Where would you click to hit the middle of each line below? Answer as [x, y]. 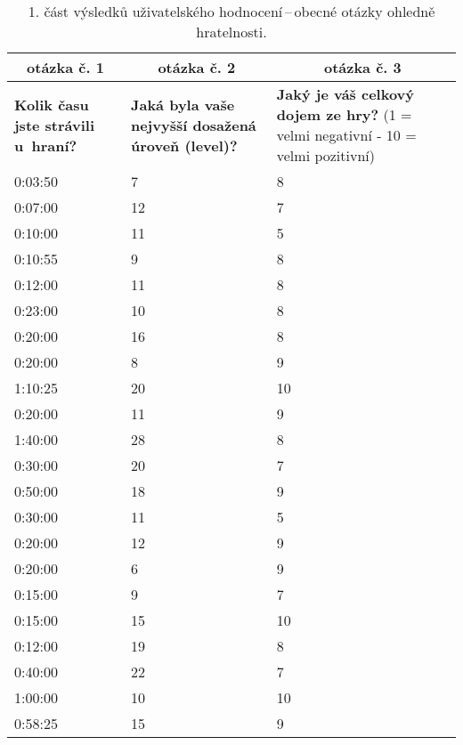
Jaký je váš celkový [345, 94]
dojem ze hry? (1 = [344, 114]
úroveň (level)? [184, 145]
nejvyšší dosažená [193, 125]
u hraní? [46, 145]
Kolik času [52, 104]
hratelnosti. [231, 32]
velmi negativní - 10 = [346, 135]
